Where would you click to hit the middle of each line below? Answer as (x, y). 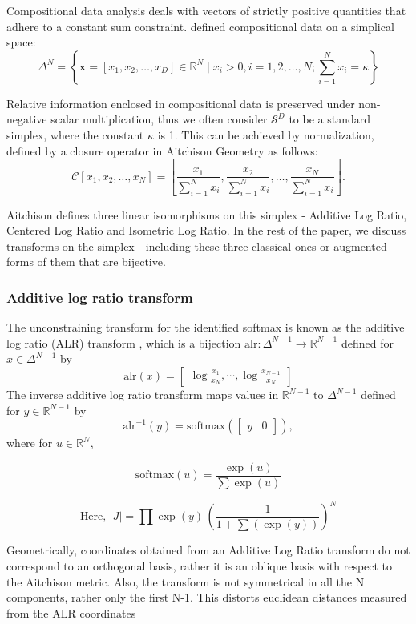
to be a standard (330, 119)
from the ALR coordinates (71, 612)
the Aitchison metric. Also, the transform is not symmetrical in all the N (186, 581)
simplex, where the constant (75, 134)
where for (30, 443)
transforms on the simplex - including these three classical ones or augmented (197, 246)
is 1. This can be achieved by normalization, (266, 134)
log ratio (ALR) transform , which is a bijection (124, 342)
